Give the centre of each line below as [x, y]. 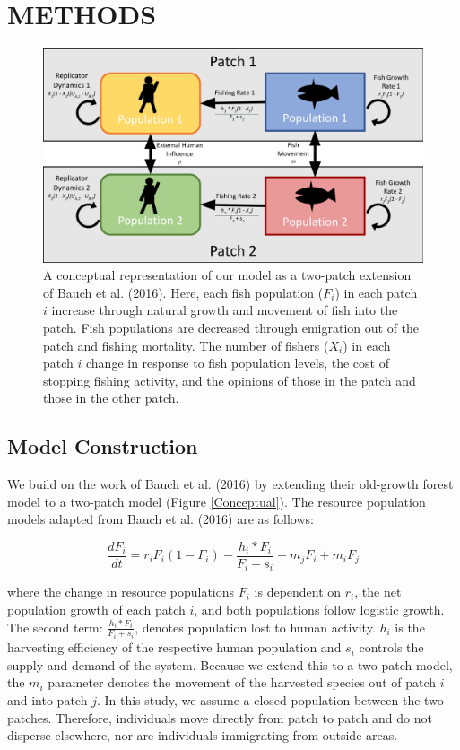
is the [410, 627]
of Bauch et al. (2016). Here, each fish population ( [183, 292]
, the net [378, 592]
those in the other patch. [111, 398]
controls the [391, 647]
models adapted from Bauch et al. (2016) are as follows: [161, 519]
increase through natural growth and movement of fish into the [225, 310]
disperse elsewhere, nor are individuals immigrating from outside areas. [203, 735]
